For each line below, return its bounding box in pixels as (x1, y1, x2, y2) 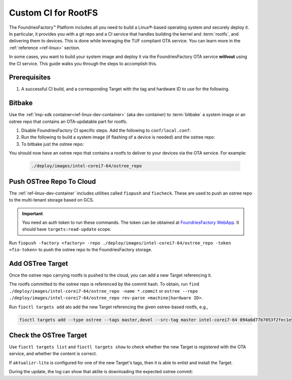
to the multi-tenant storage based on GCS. (9, 197, 94, 203)
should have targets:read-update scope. (22, 226, 111, 232)
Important (22, 210, 43, 217)
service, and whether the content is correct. (9, 351, 97, 357)
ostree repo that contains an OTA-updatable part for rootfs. (9, 119, 128, 124)
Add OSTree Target (9, 259, 68, 268)
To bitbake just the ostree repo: (21, 141, 84, 147)
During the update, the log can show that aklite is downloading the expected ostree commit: (9, 369, 193, 375)
